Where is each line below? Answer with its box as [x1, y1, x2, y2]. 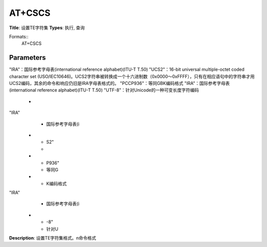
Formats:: [9, 34, 29, 40]
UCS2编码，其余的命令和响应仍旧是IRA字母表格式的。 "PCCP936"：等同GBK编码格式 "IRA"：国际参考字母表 [9, 81, 230, 86]
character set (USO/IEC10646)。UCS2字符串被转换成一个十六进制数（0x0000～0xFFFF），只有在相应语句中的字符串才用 [9, 73, 255, 79]
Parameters [9, 53, 46, 62]
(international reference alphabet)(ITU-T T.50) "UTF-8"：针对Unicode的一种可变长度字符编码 [9, 87, 199, 93]
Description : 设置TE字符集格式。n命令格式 [9, 235, 96, 241]
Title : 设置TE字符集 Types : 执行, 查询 [9, 25, 85, 31]
